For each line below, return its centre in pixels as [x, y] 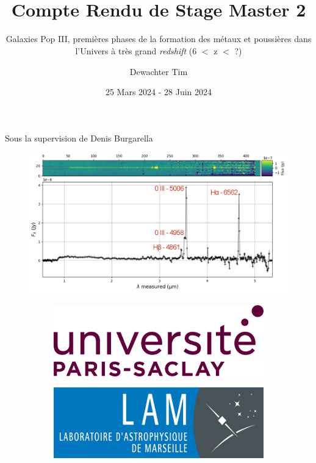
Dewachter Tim [159, 71]
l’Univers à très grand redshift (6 [136, 50]
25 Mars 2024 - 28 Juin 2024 [159, 92]
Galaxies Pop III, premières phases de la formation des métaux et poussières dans [159, 39]
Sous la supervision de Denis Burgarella [79, 138]
